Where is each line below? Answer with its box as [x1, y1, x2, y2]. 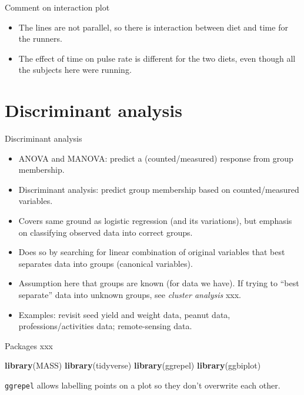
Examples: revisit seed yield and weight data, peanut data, [18, 308, 230, 320]
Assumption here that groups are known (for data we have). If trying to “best [18, 277, 299, 289]
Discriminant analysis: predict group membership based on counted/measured [18, 183, 299, 195]
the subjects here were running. [18, 63, 132, 76]
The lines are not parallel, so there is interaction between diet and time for [18, 21, 288, 33]
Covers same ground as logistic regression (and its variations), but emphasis [18, 215, 292, 227]
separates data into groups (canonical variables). [18, 257, 193, 269]
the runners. [18, 32, 62, 45]
